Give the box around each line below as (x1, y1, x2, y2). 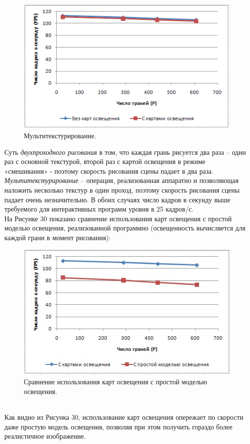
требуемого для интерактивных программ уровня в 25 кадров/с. (4, 204, 194, 214)
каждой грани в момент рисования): (4, 232, 111, 242)
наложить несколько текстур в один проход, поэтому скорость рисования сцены (4, 184, 240, 195)
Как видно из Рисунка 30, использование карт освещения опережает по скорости (4, 412, 244, 422)
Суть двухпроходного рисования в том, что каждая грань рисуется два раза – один (4, 147, 246, 157)
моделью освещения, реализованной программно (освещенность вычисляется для (4, 223, 246, 233)
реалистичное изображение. (4, 431, 86, 441)
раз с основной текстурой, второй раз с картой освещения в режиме (4, 156, 206, 166)
